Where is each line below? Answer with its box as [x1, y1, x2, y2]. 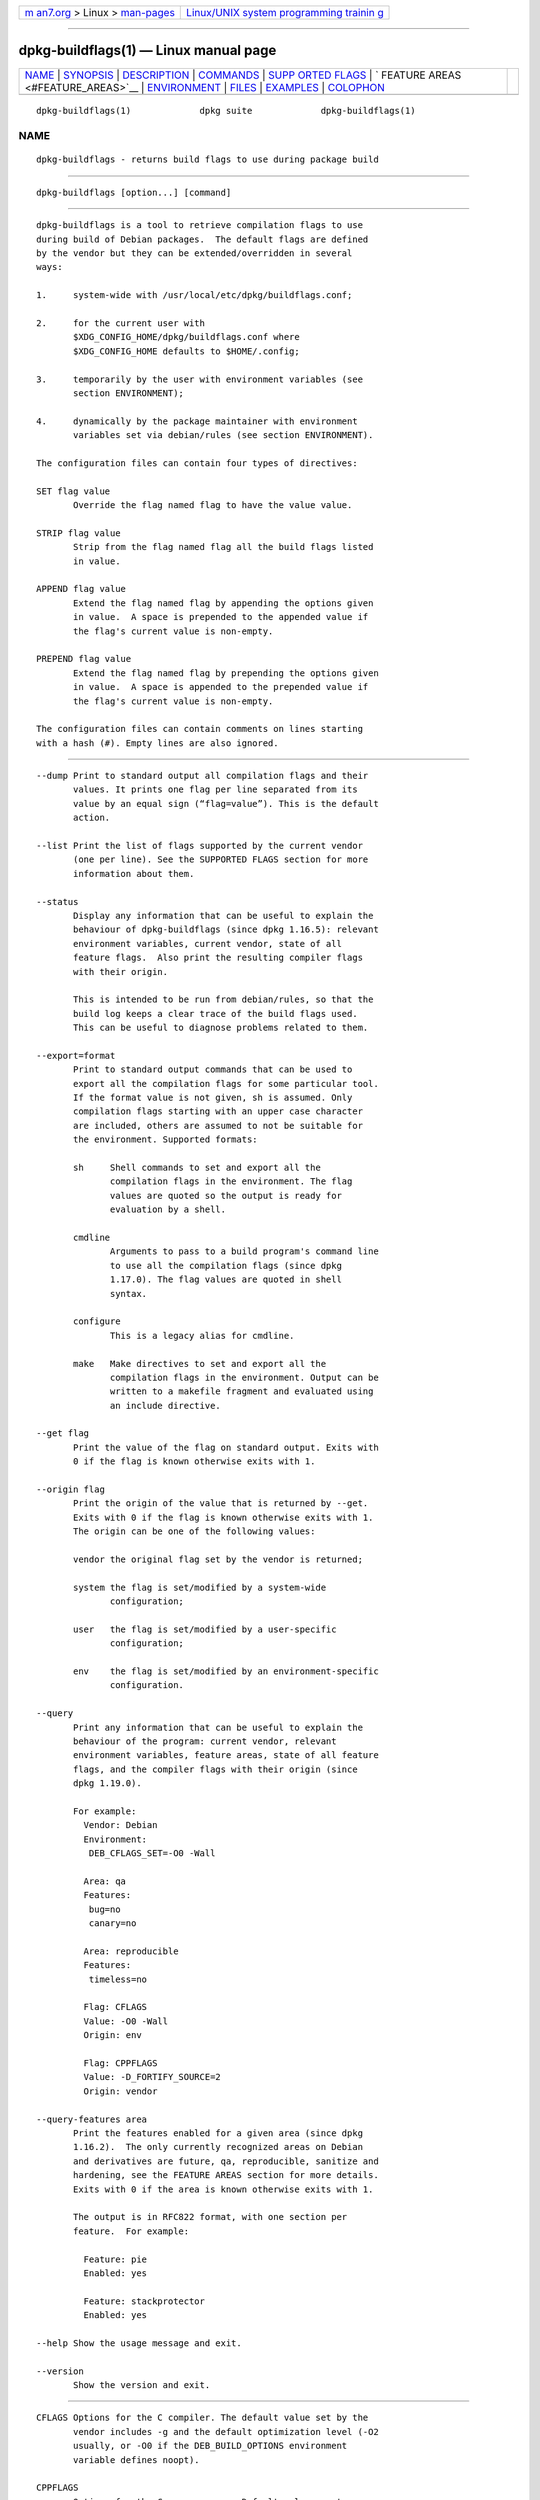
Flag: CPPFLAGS [83, 2058, 158, 2069]
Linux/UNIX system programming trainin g [186, 6, 384, 19]
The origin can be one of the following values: [73, 1526, 316, 1537]
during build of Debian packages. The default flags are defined [36, 233, 369, 245]
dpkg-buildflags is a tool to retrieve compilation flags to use [36, 220, 364, 231]
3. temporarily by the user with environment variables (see [36, 373, 364, 385]
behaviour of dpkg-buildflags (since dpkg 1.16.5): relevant [73, 924, 379, 935]
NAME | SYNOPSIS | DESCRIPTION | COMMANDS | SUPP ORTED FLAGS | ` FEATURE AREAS [24, 68, 462, 82]
